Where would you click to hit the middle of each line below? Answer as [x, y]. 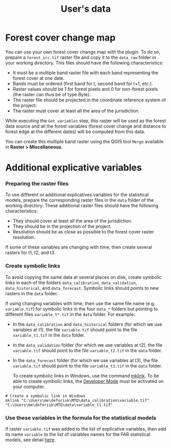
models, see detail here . [31, 440]
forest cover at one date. [39, 78]
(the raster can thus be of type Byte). [52, 94]
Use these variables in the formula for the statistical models [81, 418]
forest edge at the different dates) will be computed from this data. [75, 132]
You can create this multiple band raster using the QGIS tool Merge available [84, 141]
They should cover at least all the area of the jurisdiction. [72, 221]
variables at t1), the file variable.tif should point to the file [75, 329]
